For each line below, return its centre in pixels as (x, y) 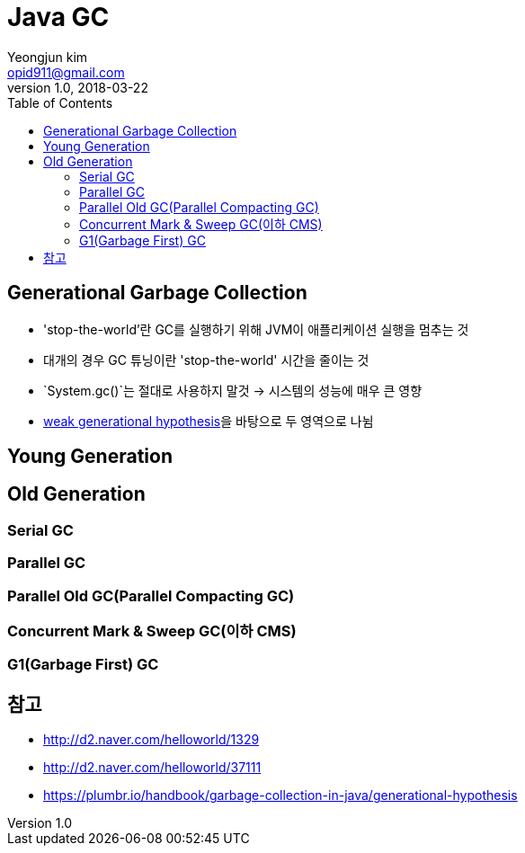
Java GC (58, 17)
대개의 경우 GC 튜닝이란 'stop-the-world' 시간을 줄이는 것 (206, 360)
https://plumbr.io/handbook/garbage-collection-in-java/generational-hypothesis (280, 795)
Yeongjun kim (48, 57)
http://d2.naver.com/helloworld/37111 (152, 768)
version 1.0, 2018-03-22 (78, 87)
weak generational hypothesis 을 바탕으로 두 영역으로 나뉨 (209, 421)
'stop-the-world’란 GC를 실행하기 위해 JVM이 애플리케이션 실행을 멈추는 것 (256, 329)
